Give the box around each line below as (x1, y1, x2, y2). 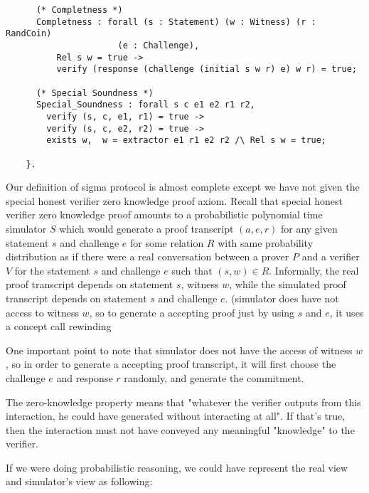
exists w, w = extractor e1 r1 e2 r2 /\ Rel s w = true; (46, 135, 327, 146)
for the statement (14, 263, 90, 277)
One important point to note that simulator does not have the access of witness (6, 342, 353, 357)
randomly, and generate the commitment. (124, 370, 304, 385)
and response (56, 370, 113, 385)
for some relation (129, 235, 204, 250)
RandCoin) (6, 28, 52, 39)
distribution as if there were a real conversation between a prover (6, 249, 289, 264)
